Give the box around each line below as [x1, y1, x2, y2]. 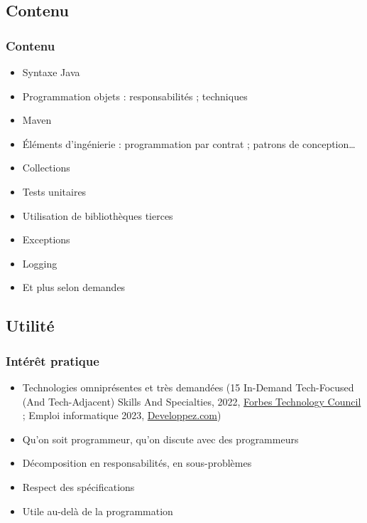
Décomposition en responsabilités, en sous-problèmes [22, 455, 252, 470]
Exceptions [22, 232, 70, 247]
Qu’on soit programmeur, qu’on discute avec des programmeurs [22, 431, 299, 446]
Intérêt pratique [6, 352, 99, 369]
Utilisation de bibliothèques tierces [22, 208, 173, 223]
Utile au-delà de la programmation [22, 503, 173, 518]
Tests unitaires [22, 184, 87, 199]
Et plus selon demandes [22, 280, 126, 295]
